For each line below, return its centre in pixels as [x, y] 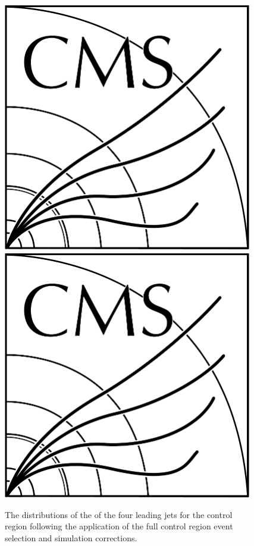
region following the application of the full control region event [119, 526]
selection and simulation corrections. [71, 537]
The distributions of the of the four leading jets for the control [119, 514]
